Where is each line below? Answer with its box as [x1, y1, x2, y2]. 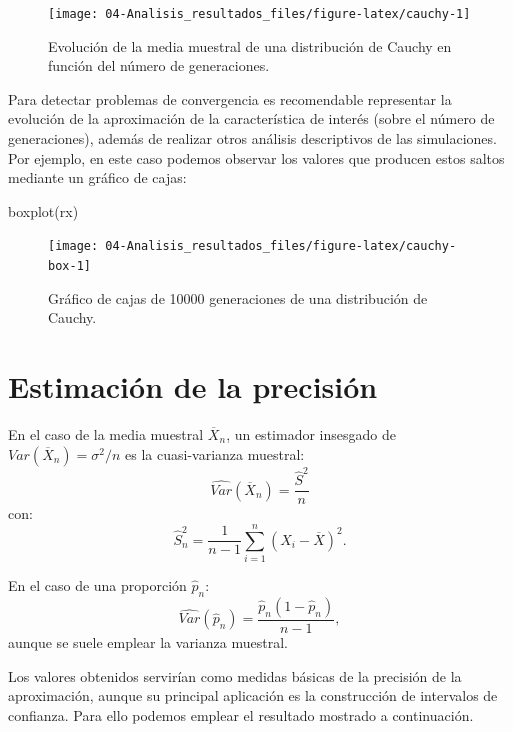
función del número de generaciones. [48, 55, 270, 76]
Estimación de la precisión [8, 366, 378, 407]
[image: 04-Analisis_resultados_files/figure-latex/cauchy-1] [48, 7, 471, 21]
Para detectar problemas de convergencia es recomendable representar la [8, 88, 452, 109]
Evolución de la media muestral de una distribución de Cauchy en [48, 35, 452, 56]
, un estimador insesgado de [226, 424, 396, 445]
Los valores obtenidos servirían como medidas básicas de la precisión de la [8, 665, 462, 686]
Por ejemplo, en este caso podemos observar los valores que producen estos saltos [8, 147, 505, 168]
